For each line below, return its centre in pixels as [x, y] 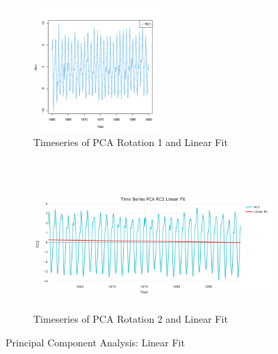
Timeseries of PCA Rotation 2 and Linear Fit [131, 319]
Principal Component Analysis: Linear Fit [95, 342]
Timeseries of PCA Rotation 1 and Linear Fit [131, 142]
